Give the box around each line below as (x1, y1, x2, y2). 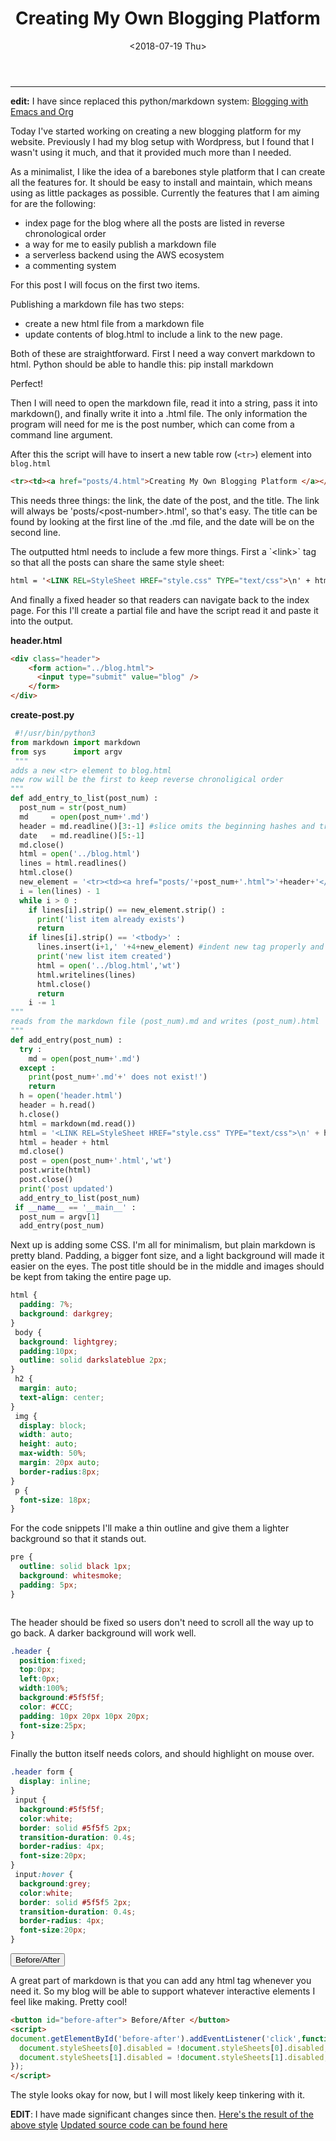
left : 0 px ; (19, 1674, 60, 1684)
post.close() (19, 1175, 74, 1185)
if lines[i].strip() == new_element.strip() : (28, 905, 226, 915)
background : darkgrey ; (19, 1309, 114, 1319)
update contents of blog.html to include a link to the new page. (24, 328, 283, 340)
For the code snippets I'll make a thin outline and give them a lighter (10, 1522, 290, 1534)
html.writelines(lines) (36, 970, 137, 980)
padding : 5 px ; (19, 1580, 78, 1590)
